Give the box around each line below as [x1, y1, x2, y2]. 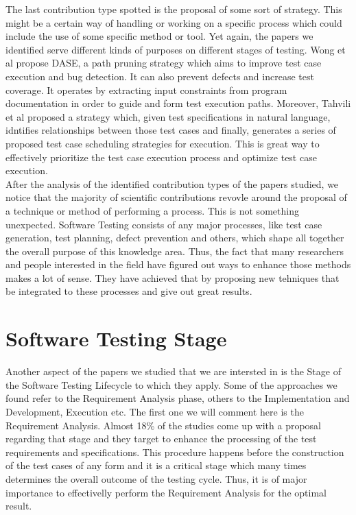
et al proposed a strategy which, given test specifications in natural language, [5, 109, 331, 123]
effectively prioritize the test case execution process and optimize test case [5, 149, 317, 164]
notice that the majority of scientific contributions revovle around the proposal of [5, 190, 347, 204]
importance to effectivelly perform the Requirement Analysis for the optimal [5, 485, 327, 499]
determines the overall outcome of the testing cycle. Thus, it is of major [5, 471, 307, 486]
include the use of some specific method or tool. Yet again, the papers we [5, 29, 313, 43]
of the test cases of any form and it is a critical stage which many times [5, 458, 307, 472]
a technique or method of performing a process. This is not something [5, 203, 299, 217]
